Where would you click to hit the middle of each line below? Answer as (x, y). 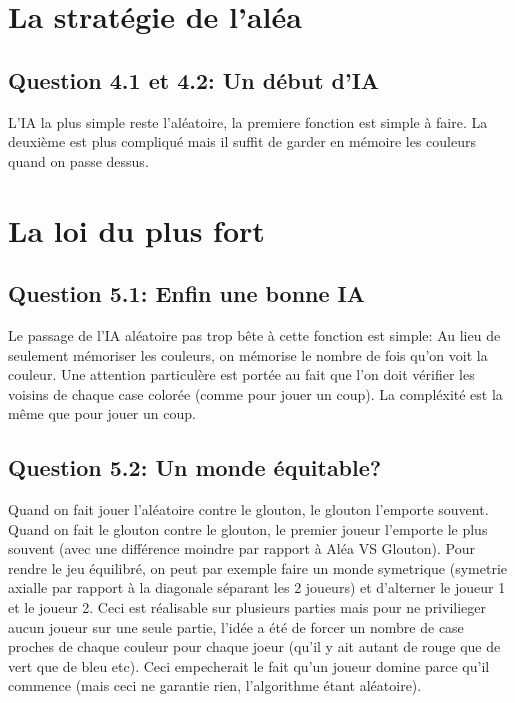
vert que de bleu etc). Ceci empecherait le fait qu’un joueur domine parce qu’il (249, 665)
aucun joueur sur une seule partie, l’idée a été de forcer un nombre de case (236, 626)
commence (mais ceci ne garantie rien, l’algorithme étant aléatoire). (215, 685)
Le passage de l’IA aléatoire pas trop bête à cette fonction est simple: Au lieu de (254, 334)
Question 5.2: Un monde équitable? (195, 467)
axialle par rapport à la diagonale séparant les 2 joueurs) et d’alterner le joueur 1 (257, 587)
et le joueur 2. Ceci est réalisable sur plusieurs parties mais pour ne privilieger (247, 607)
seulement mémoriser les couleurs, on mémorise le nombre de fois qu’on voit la (248, 354)
